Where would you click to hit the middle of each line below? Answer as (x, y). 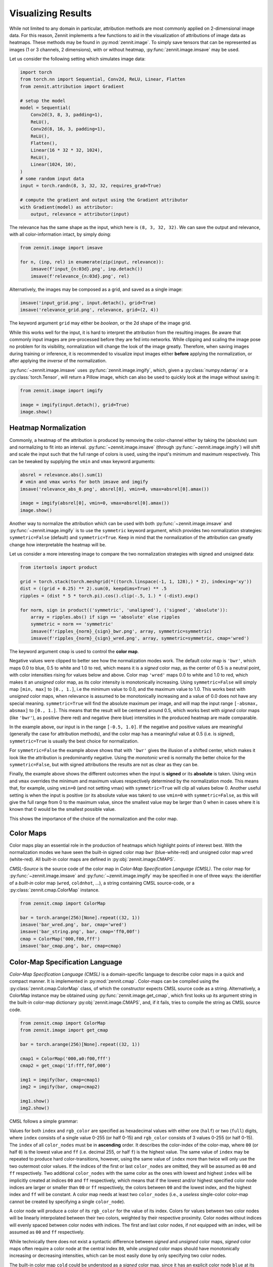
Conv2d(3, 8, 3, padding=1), (67, 115)
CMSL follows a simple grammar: (44, 1121)
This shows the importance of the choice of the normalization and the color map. (94, 818)
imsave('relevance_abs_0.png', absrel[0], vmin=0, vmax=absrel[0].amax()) (115, 489)
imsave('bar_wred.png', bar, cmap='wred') (73, 925)
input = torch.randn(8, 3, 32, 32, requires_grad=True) (91, 186)
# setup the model (43, 101)
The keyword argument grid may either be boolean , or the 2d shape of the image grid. (100, 323)
